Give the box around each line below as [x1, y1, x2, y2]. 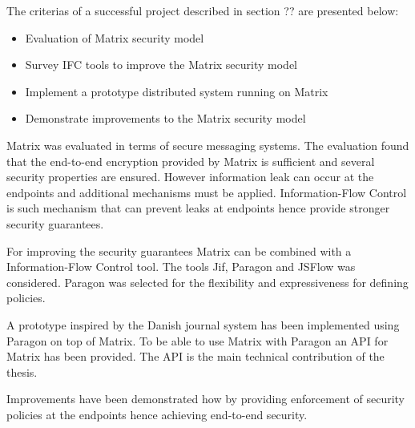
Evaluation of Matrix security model [25, 29, 204, 46]
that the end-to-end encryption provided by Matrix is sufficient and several [6, 152, 375, 169]
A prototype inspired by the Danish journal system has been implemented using [6, 316, 400, 333]
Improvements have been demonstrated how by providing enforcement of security [6, 390, 405, 407]
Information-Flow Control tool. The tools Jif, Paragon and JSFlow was [6, 258, 356, 275]
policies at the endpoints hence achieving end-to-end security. [6, 406, 308, 422]
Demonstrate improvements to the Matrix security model [25, 110, 306, 127]
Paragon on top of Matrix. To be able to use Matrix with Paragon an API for [6, 332, 389, 349]
